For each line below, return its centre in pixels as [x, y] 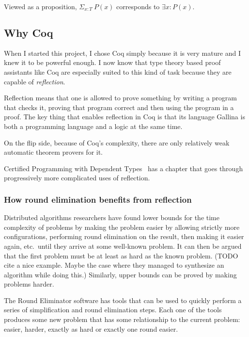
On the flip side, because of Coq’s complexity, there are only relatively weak [117, 142]
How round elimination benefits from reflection [98, 199]
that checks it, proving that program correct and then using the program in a [119, 107]
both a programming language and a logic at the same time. [93, 126]
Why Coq [29, 32]
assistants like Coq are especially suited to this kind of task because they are [118, 72]
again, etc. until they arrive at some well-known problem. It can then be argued [123, 246]
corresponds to [138, 6]
